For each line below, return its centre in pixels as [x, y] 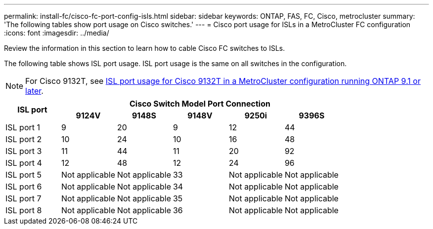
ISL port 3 [24, 151]
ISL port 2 [24, 139]
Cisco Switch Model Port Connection [200, 104]
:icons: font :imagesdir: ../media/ [57, 33]
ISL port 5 [23, 175]
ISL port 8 [24, 210]
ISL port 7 [23, 198]
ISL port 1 [23, 127]
